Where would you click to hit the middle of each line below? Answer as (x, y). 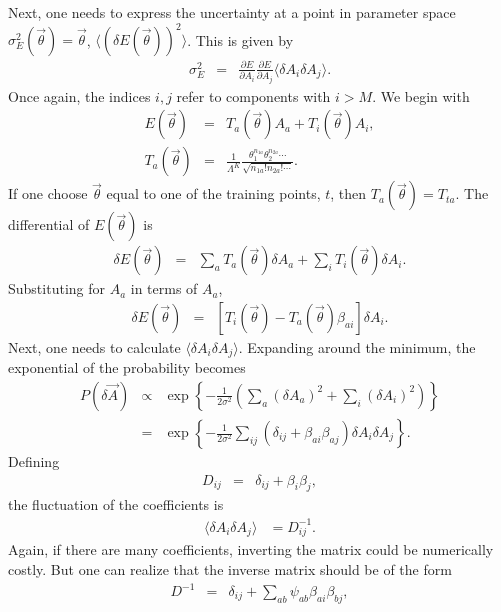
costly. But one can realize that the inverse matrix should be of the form (230, 568)
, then (348, 193)
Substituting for (56, 288)
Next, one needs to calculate (94, 346)
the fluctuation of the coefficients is (116, 504)
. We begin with (421, 95)
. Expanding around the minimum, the (357, 346)
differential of (49, 224)
